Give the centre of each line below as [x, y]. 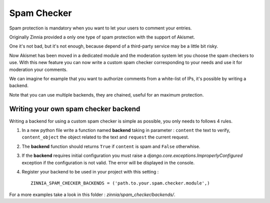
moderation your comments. [38, 69]
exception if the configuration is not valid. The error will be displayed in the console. [108, 162]
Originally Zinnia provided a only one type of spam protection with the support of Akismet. [102, 37]
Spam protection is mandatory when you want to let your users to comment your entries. [100, 28]
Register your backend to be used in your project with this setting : [90, 171]
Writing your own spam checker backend [75, 109]
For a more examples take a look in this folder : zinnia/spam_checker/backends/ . [92, 194]
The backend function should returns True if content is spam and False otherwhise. [111, 146]
